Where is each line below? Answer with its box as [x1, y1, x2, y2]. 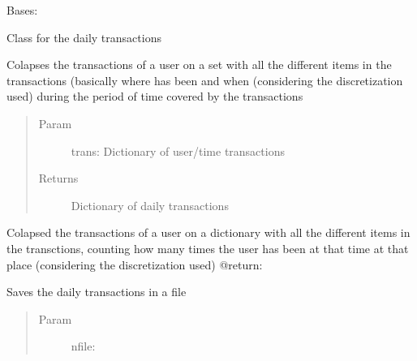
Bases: [6, 2, 38, 18]
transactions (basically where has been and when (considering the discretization [6, 71, 403, 88]
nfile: [71, 337, 96, 355]
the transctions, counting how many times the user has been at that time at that [6, 239, 409, 256]
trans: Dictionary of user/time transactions [71, 142, 285, 159]
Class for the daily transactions [6, 28, 161, 45]
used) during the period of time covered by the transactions [6, 88, 303, 105]
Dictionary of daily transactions [71, 196, 229, 213]
